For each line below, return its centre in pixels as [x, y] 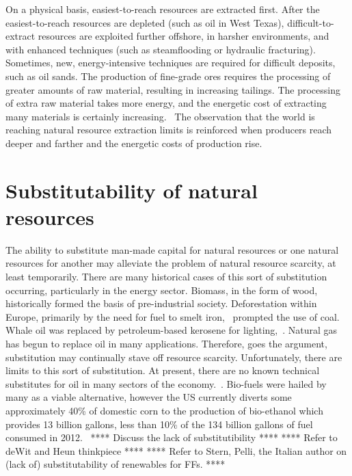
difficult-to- [311, 22]
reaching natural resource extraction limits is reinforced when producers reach [169, 130]
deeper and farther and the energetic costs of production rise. [134, 143]
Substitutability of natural [132, 190]
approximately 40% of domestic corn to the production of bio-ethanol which [164, 410]
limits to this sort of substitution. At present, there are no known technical [163, 370]
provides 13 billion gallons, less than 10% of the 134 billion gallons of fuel [159, 424]
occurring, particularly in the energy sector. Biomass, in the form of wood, [162, 290]
